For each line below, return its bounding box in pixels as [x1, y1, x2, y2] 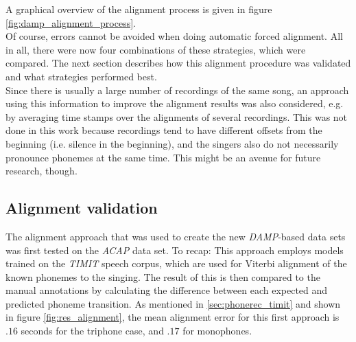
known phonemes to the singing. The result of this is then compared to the [5, 269, 320, 284]
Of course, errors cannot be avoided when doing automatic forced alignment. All [5, 29, 343, 43]
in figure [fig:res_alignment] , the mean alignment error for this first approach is [5, 310, 340, 324]
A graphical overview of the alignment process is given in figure [5, 2, 272, 16]
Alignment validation [5, 197, 158, 218]
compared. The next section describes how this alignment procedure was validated [5, 56, 351, 70]
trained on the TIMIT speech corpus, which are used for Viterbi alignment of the [5, 256, 347, 271]
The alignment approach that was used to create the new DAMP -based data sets [5, 229, 346, 243]
